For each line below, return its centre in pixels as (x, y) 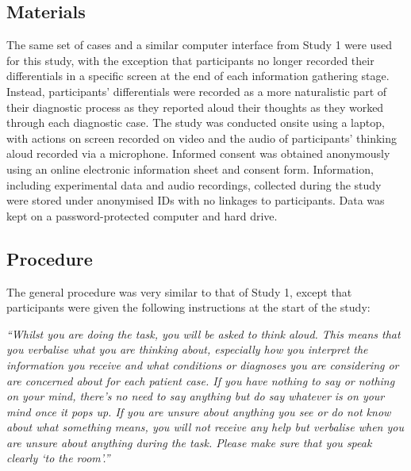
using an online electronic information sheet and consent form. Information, (190, 168)
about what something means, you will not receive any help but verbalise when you (205, 427)
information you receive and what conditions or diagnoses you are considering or (203, 364)
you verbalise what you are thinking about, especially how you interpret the (187, 349)
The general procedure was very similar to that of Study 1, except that (179, 291)
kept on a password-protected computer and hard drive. (142, 215)
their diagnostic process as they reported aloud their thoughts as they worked (195, 107)
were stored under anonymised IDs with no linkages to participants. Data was (196, 200)
